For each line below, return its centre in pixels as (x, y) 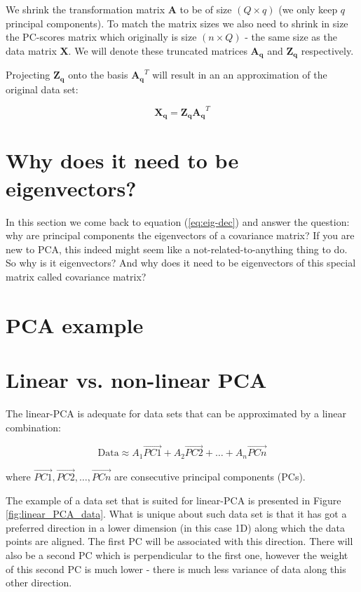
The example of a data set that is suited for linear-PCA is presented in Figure (173, 500)
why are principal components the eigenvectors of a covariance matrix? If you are (180, 235)
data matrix (31, 50)
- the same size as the (291, 37)
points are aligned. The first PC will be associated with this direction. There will (179, 541)
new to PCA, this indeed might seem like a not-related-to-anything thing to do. (177, 249)
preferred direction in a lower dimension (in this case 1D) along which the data (176, 527)
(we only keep (308, 9)
